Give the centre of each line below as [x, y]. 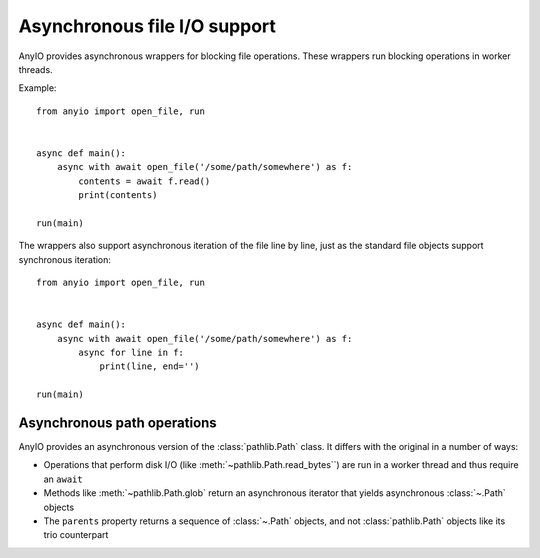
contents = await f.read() [144, 181]
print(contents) [118, 195]
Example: [37, 88]
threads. [36, 69]
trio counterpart [76, 535]
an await [63, 479]
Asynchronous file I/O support [147, 26]
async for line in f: [131, 352]
